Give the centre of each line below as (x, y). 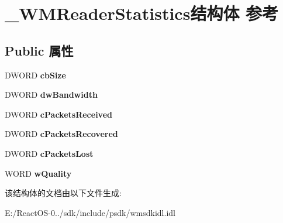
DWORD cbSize (35, 75)
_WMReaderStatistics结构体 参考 (142, 13)
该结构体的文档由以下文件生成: (63, 193)
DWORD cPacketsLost (49, 153)
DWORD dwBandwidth (51, 95)
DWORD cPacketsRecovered (61, 134)
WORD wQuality (38, 173)
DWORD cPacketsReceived (58, 114)
